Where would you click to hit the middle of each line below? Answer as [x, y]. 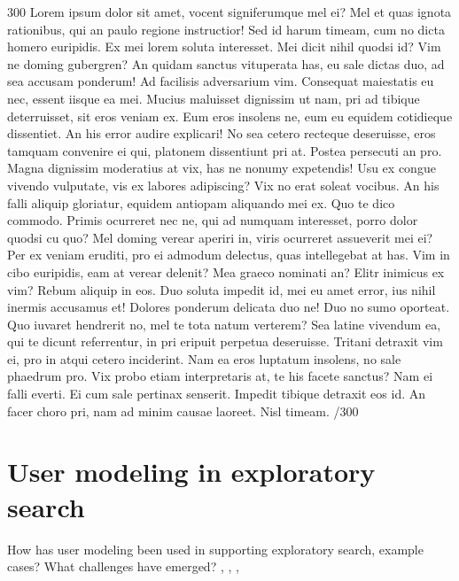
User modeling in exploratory [191, 472]
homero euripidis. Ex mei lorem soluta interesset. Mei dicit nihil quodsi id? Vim [224, 46]
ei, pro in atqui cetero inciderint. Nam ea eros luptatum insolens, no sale [204, 358]
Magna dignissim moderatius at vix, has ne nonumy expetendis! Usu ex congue [222, 168]
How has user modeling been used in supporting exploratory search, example [215, 549]
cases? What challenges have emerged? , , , [123, 566]
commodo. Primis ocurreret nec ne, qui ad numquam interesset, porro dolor [213, 220]
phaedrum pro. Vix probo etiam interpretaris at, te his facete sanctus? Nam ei [220, 376]
